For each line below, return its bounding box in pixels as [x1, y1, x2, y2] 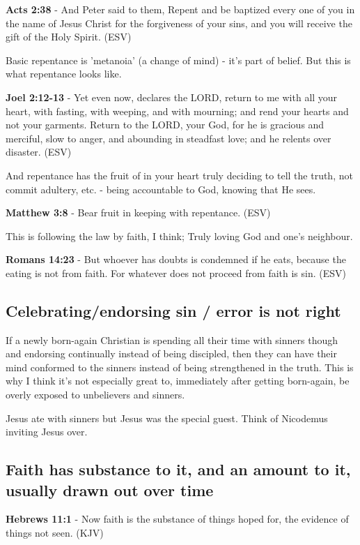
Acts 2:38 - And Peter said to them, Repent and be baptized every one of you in [6, 2, 355, 16]
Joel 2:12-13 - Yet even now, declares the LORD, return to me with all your [6, 89, 338, 104]
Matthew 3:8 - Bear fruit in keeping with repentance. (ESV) [6, 205, 271, 220]
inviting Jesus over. [6, 424, 88, 439]
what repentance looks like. [6, 66, 122, 81]
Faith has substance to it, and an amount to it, [6, 458, 351, 480]
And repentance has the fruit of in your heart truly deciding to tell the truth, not [6, 167, 353, 182]
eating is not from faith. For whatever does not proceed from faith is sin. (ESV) [6, 265, 346, 280]
